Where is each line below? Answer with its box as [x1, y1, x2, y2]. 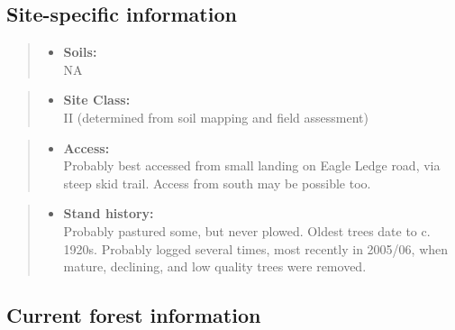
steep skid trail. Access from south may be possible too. [63, 173, 371, 192]
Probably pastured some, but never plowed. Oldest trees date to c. [63, 221, 431, 240]
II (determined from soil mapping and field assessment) [63, 107, 369, 126]
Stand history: [63, 204, 154, 223]
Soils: [63, 42, 97, 61]
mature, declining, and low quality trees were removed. [63, 257, 367, 276]
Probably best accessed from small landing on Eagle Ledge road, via [63, 156, 441, 175]
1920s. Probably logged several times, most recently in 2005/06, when [63, 239, 449, 258]
